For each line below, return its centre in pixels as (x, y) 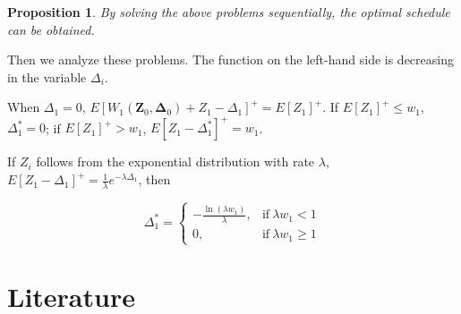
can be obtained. (51, 29)
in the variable (47, 76)
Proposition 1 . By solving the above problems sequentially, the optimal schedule (229, 12)
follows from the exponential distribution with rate (175, 161)
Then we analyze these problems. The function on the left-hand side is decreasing (230, 59)
